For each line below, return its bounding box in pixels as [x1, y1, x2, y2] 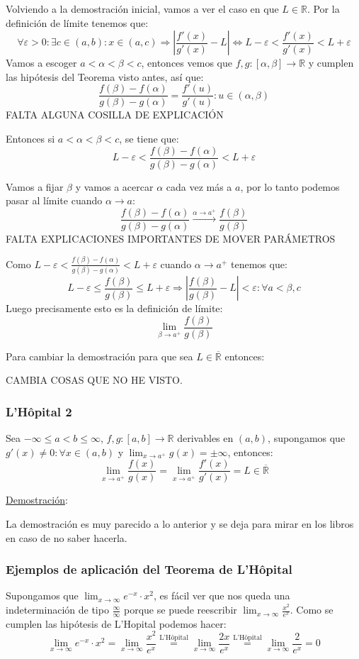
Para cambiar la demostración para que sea [6, 348, 193, 363]
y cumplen [308, 55, 354, 70]
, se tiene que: [119, 131, 179, 146]
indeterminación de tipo [6, 602, 109, 617]
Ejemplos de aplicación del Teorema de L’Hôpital [6, 560, 292, 578]
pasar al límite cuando [6, 193, 103, 208]
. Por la [307, 1, 340, 16]
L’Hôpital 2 [6, 402, 72, 420]
